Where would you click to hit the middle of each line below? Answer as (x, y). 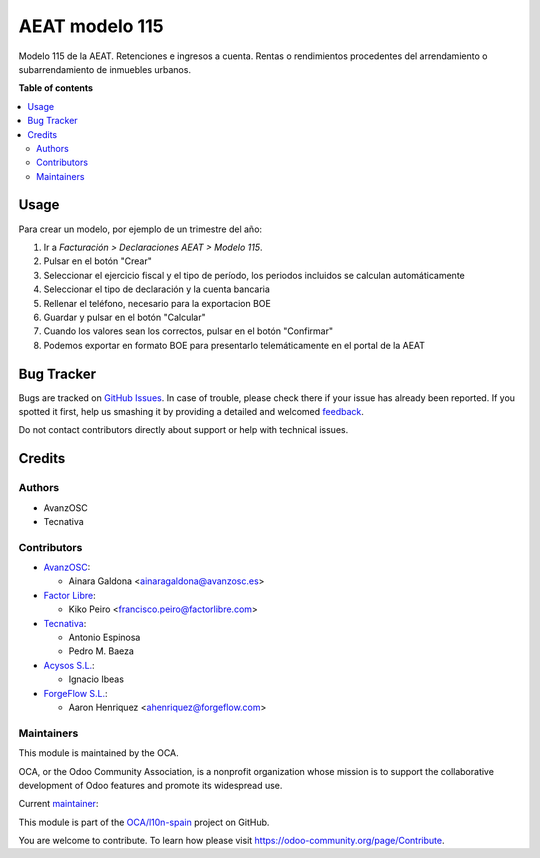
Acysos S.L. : (69, 665)
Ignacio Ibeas (96, 679)
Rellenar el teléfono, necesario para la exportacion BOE (157, 303)
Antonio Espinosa (104, 637)
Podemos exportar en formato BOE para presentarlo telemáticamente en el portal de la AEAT (234, 345)
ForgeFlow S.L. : (76, 693)
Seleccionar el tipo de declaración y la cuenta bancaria (156, 289)
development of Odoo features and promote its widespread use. (150, 785)
